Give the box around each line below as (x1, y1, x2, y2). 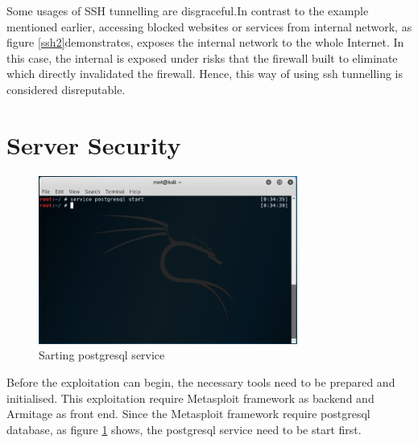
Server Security (6, 128, 181, 161)
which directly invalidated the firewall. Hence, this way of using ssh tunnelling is (6, 65, 404, 82)
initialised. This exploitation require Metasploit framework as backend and (6, 389, 375, 406)
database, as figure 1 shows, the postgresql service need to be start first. (6, 420, 362, 437)
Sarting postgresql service (39, 347, 165, 363)
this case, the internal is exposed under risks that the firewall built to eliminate (6, 49, 398, 66)
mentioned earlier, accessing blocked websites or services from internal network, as (6, 18, 412, 35)
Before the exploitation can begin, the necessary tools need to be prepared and (6, 373, 395, 390)
